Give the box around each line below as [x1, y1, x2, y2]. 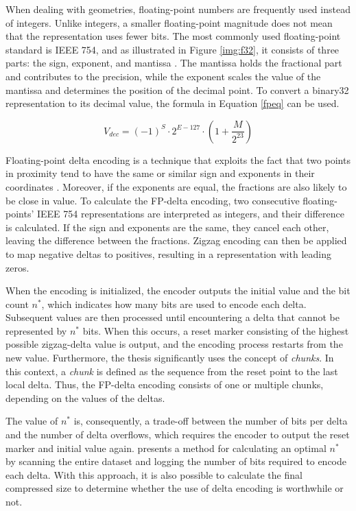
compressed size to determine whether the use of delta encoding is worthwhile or [5, 481, 344, 495]
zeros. [5, 260, 29, 274]
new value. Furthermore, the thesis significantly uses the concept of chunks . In [5, 350, 334, 365]
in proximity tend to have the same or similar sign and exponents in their [5, 166, 315, 180]
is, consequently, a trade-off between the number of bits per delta [73, 414, 348, 428]
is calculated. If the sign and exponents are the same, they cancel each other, [5, 219, 329, 234]
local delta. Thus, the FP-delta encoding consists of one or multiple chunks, [5, 377, 324, 392]
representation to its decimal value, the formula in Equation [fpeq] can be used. [5, 96, 340, 110]
